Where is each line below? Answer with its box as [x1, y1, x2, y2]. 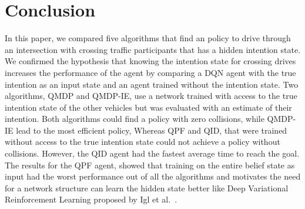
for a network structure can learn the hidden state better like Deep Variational [5, 181, 289, 194]
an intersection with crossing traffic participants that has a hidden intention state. [5, 43, 301, 55]
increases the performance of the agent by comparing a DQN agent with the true [5, 66, 296, 78]
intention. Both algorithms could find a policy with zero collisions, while [5, 112, 264, 125]
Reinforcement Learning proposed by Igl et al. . [5, 193, 177, 205]
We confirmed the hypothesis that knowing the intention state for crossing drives [5, 55, 296, 67]
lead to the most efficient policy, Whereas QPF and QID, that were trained [16, 124, 287, 136]
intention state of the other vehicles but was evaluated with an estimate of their [5, 101, 292, 113]
